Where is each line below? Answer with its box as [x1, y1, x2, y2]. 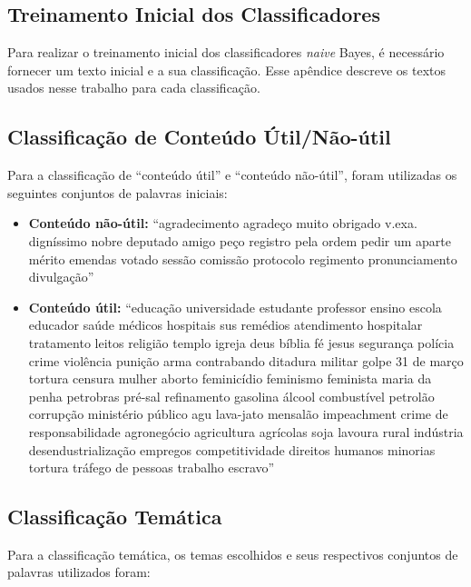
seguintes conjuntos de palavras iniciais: [7, 183, 228, 202]
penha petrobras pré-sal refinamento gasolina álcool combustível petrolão [28, 386, 435, 405]
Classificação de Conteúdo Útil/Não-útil [7, 123, 391, 151]
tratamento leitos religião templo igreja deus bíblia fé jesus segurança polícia [28, 333, 455, 352]
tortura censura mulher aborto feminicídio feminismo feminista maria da [28, 369, 432, 388]
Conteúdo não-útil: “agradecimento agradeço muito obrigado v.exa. [28, 214, 417, 233]
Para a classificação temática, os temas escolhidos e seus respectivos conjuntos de [7, 544, 458, 563]
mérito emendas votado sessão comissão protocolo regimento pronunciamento [28, 249, 457, 268]
